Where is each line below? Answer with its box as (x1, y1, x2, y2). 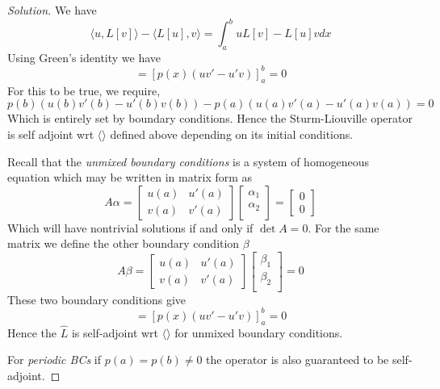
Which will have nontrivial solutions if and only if (7, 219, 254, 236)
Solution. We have (7, 2, 97, 18)
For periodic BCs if (7, 351, 102, 368)
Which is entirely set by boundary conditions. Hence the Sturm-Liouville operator (7, 110, 413, 127)
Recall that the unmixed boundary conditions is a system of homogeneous (7, 153, 370, 169)
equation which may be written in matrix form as (7, 169, 253, 186)
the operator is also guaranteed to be (206, 351, 389, 368)
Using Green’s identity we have (7, 48, 161, 65)
